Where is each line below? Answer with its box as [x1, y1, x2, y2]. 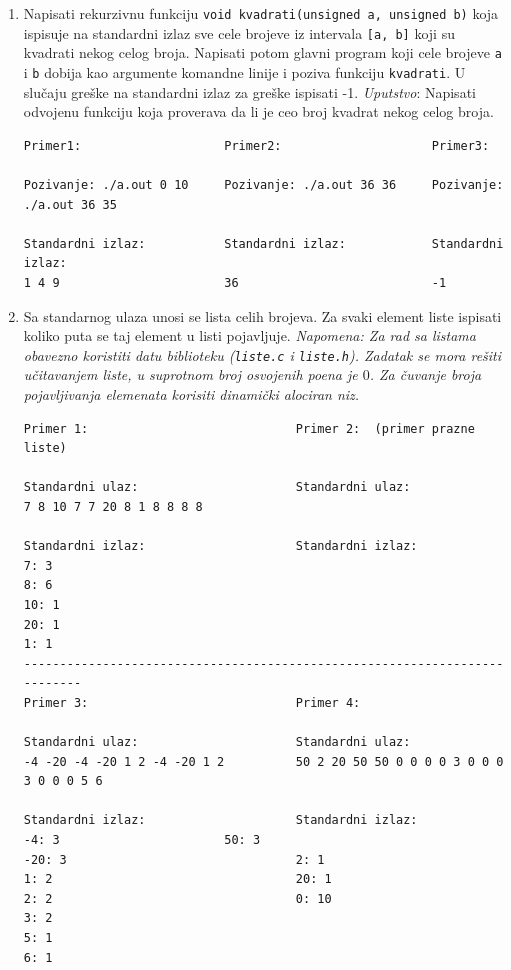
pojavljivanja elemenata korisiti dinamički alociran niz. [23, 384, 360, 404]
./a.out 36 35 [23, 197, 117, 212]
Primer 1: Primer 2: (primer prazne [23, 421, 475, 436]
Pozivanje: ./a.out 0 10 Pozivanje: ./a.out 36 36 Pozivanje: [23, 178, 504, 192]
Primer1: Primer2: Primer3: [23, 138, 490, 153]
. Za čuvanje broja [369, 364, 482, 385]
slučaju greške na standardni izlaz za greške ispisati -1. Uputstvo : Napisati [23, 81, 476, 102]
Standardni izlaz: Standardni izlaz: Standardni [23, 236, 504, 251]
